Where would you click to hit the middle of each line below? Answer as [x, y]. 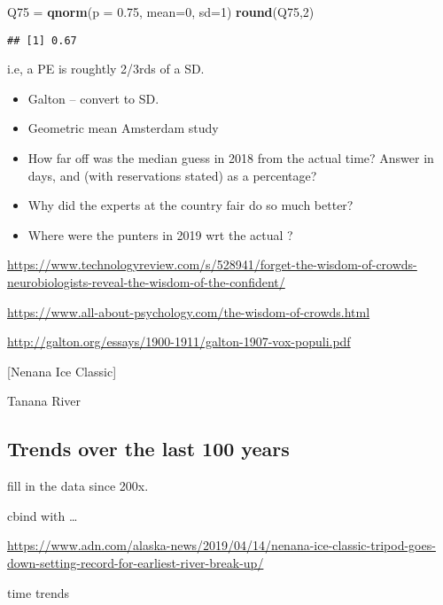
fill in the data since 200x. [78, 486]
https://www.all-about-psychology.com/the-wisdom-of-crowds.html [189, 311]
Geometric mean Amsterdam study [123, 128]
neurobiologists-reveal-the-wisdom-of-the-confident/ [146, 282]
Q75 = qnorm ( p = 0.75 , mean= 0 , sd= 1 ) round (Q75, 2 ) [161, 12]
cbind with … [43, 515]
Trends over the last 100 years [148, 449]
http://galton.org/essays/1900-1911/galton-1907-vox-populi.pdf [179, 341]
